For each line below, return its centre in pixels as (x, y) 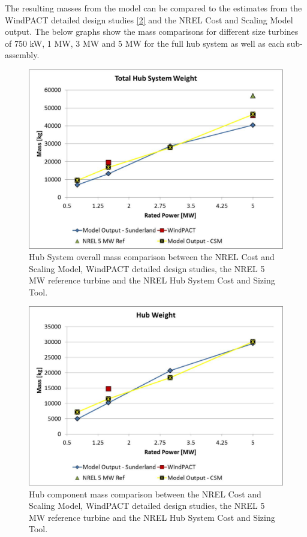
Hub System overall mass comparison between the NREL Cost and (152, 257)
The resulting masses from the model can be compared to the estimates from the (153, 8)
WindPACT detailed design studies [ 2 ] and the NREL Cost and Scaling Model (149, 19)
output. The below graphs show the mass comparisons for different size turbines (152, 31)
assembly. (22, 55)
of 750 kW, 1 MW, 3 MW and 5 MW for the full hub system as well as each (145, 43)
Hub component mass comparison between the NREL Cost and (145, 494)
